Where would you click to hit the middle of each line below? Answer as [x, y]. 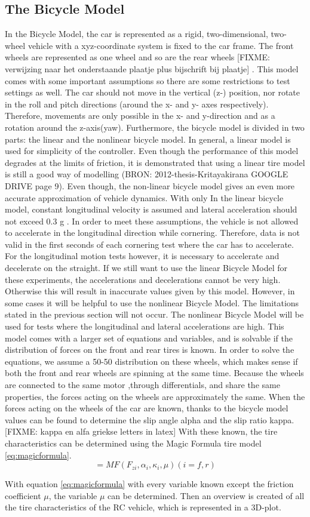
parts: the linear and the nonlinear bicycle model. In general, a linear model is [148, 139]
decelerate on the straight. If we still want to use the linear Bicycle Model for [146, 268]
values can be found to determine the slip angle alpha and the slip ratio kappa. [150, 419]
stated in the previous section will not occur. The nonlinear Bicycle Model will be [154, 314]
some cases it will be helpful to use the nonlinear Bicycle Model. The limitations [152, 302]
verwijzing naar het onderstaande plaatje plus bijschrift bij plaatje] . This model [152, 68]
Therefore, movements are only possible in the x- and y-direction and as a [140, 116]
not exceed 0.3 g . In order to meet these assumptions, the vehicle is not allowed [152, 221]
